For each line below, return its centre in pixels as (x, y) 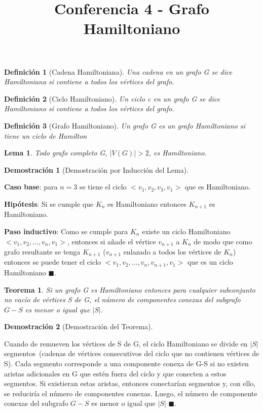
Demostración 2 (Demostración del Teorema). (79, 326)
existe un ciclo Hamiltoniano (186, 231)
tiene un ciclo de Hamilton (46, 135)
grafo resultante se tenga (42, 251)
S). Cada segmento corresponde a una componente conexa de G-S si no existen (126, 363)
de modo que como (223, 241)
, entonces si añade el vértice (111, 241)
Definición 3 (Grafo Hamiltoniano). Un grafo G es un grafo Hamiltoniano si (125, 125)
